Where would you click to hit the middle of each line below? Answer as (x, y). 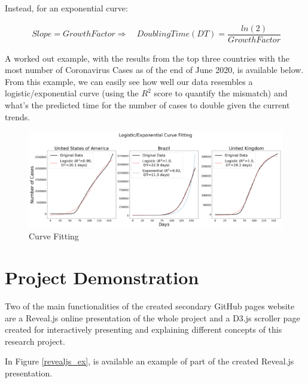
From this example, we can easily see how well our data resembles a (129, 81)
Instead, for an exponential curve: (66, 8)
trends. (18, 116)
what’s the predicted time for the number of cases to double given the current (147, 105)
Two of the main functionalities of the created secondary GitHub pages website (150, 306)
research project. (35, 341)
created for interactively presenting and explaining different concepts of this (144, 329)
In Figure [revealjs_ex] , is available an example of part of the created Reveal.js (150, 361)
